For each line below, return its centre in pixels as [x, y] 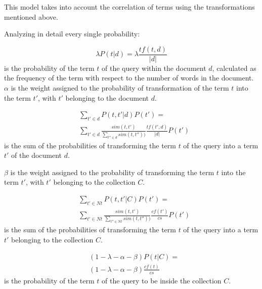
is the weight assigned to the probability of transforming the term [112, 172]
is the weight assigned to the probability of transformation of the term [120, 88]
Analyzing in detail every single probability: [72, 34]
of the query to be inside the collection [162, 280]
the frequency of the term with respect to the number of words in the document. [129, 78]
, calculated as [234, 68]
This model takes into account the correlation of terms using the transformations [129, 7]
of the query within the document [154, 68]
